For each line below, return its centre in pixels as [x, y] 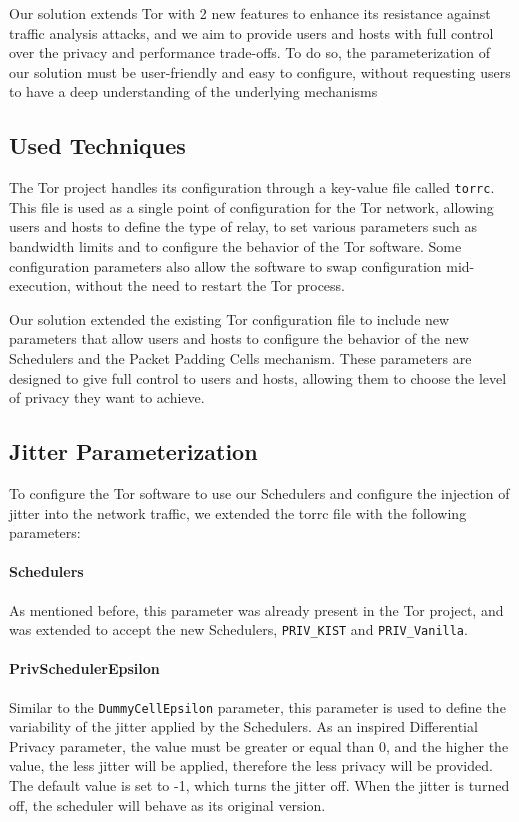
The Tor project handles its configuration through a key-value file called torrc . [252, 187]
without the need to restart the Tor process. [210, 285]
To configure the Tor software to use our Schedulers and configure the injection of [259, 492]
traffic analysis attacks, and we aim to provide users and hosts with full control [251, 32]
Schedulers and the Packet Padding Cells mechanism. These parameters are [240, 357]
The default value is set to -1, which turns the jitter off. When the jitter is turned [259, 785]
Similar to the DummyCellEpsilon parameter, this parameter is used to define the [257, 706]
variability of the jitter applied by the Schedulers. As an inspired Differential [243, 726]
